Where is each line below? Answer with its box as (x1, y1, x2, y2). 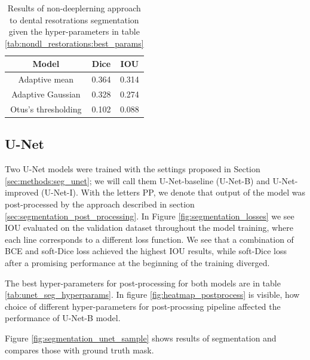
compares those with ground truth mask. (5, 343, 154, 356)
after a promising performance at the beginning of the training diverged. (5, 256, 270, 269)
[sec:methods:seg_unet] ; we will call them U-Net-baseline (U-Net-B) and (5, 174, 270, 187)
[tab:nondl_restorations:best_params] (5, 36, 144, 49)
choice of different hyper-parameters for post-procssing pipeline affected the (5, 300, 281, 312)
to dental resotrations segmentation (10, 13, 139, 26)
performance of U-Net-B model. (5, 312, 121, 324)
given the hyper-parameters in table (8, 25, 140, 38)
